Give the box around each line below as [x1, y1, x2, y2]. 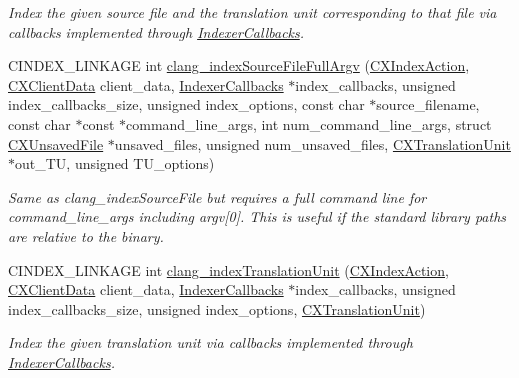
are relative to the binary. [8, 225, 164, 246]
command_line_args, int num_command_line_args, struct [126, 113, 492, 134]
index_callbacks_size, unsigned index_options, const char [8, 94, 365, 115]
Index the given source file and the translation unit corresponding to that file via [8, 2, 497, 22]
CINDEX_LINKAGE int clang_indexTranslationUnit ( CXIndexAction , [8, 259, 449, 280]
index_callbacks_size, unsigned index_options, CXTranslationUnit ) [8, 298, 426, 319]
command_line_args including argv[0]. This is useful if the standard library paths [8, 206, 507, 227]
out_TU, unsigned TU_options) [15, 153, 215, 174]
